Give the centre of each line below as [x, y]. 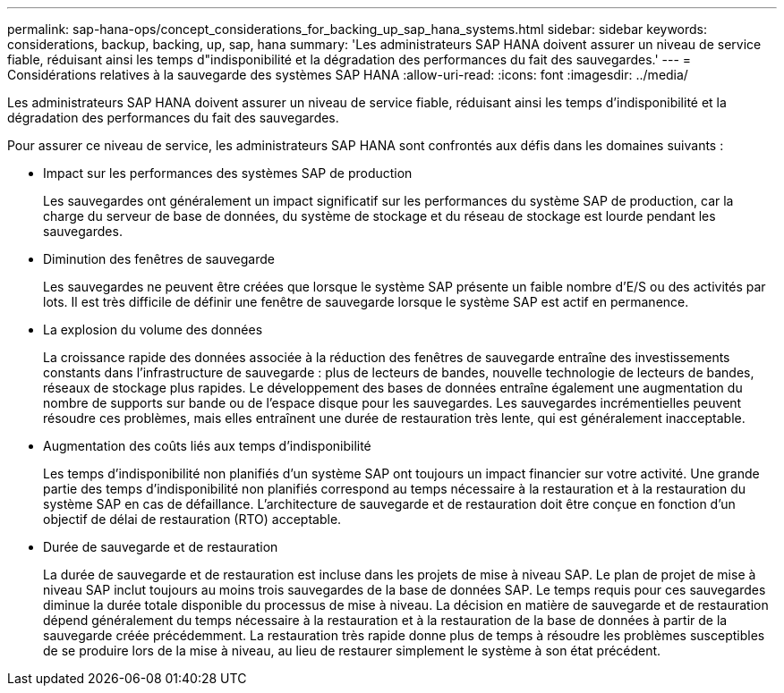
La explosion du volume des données [153, 330]
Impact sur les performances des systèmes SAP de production [228, 173]
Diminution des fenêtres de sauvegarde [159, 259]
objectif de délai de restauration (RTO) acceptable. [192, 519]
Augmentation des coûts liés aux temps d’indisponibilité [207, 446]
